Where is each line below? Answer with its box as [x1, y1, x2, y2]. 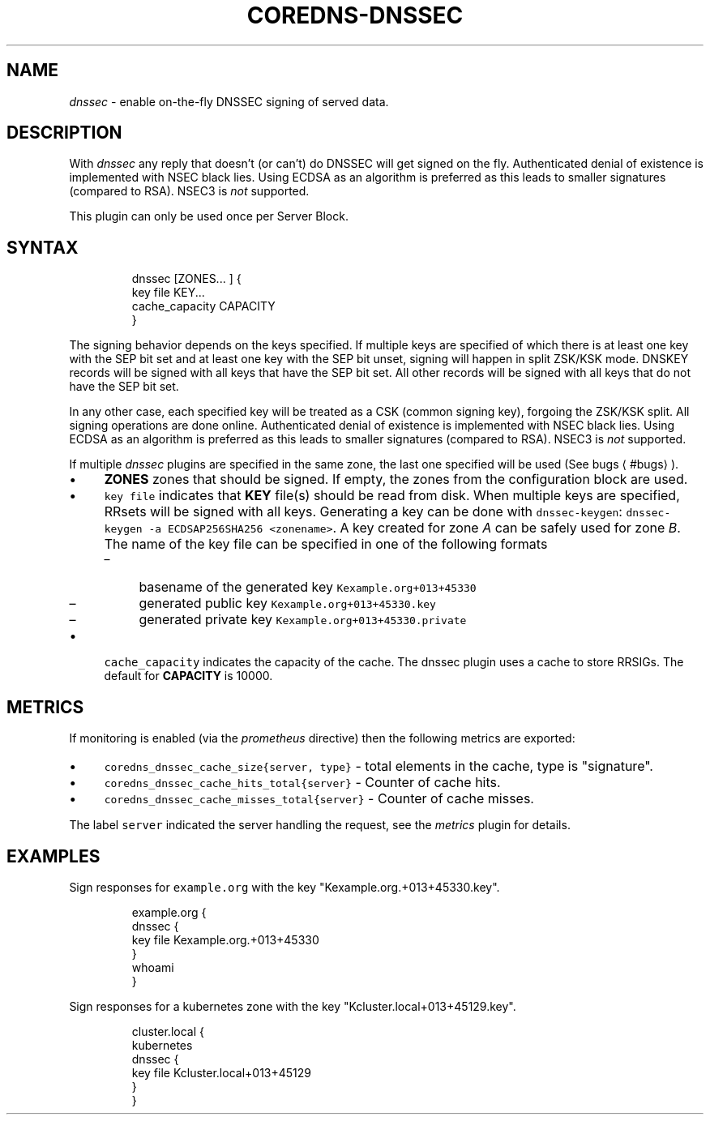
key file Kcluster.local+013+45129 [131, 1065, 312, 1080]
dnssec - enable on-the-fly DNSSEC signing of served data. [69, 94, 389, 109]
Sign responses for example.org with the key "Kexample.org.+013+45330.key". [69, 879, 500, 894]
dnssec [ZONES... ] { [131, 272, 242, 286]
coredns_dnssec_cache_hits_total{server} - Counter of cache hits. [104, 774, 501, 791]
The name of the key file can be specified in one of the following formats [104, 536, 548, 553]
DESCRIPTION [6, 122, 122, 143]
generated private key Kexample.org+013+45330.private [139, 611, 467, 628]
